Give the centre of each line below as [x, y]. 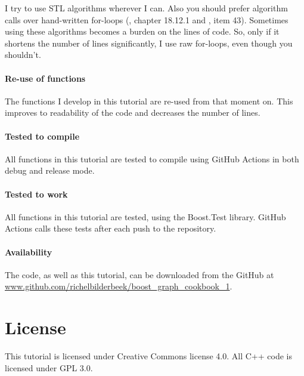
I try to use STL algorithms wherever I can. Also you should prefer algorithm [146, 8]
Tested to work [36, 194]
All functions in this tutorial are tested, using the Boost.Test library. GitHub [145, 216]
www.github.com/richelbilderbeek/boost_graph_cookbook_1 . [119, 286]
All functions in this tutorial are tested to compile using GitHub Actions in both [152, 158]
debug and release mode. [50, 170]
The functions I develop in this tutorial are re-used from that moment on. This [149, 101]
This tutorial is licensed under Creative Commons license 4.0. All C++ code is [148, 356]
